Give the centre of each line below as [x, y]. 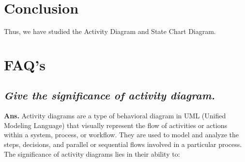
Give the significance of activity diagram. [109, 95]
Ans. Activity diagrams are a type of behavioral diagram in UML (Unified [115, 116]
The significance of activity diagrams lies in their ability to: [92, 154]
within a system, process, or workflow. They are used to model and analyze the [122, 135]
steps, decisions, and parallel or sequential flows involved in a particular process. [123, 144]
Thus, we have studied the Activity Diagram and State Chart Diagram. [110, 31]
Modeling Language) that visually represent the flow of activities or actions [116, 125]
